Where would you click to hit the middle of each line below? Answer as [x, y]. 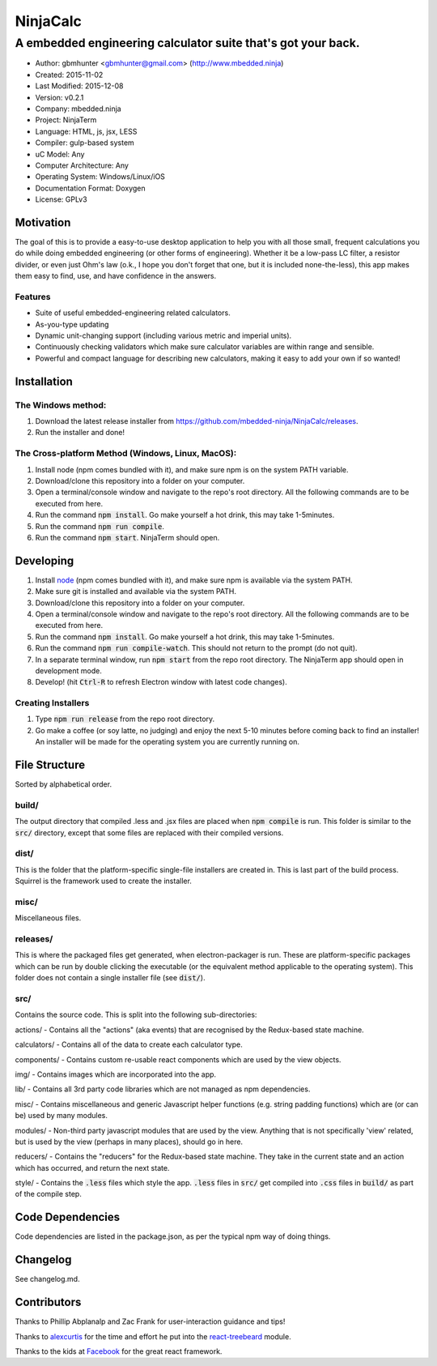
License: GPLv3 [62, 199]
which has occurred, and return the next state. [92, 1168]
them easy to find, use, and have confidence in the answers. [116, 276]
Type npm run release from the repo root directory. [125, 719]
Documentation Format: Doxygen [90, 188]
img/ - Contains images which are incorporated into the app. [116, 1074]
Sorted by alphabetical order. [64, 784]
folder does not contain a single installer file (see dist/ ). [110, 978]
